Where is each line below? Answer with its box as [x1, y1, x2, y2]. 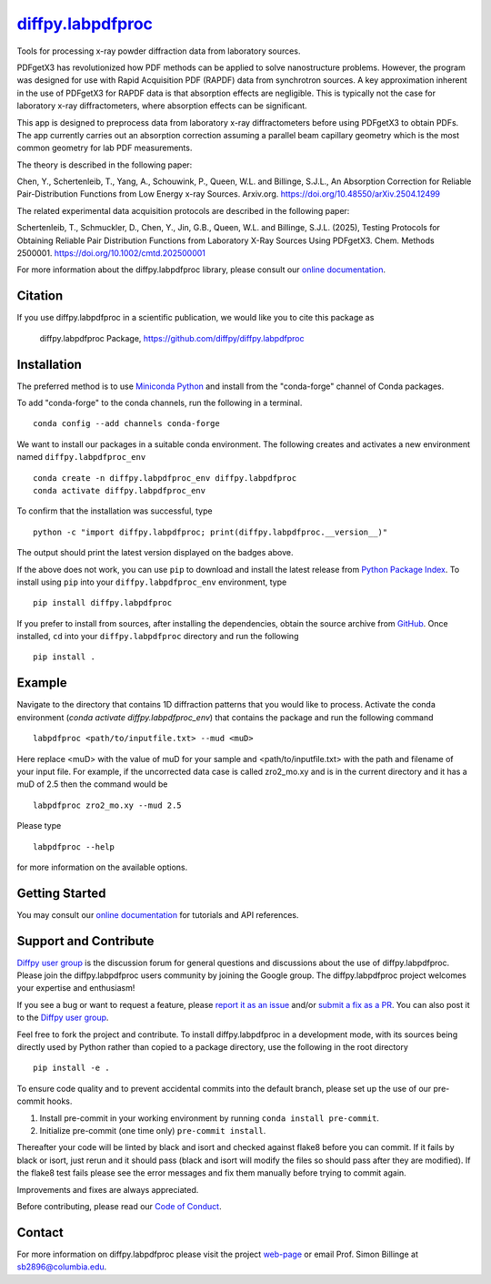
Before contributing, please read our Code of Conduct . [16, 1200, 222, 1211]
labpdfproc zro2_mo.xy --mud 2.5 [33, 800, 182, 810]
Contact [16, 1225, 64, 1240]
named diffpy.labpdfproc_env [16, 452, 146, 463]
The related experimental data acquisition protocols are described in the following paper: [16, 205, 350, 216]
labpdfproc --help [33, 841, 115, 851]
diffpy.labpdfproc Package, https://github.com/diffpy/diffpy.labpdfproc [39, 332, 305, 343]
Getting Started [16, 885, 106, 901]
